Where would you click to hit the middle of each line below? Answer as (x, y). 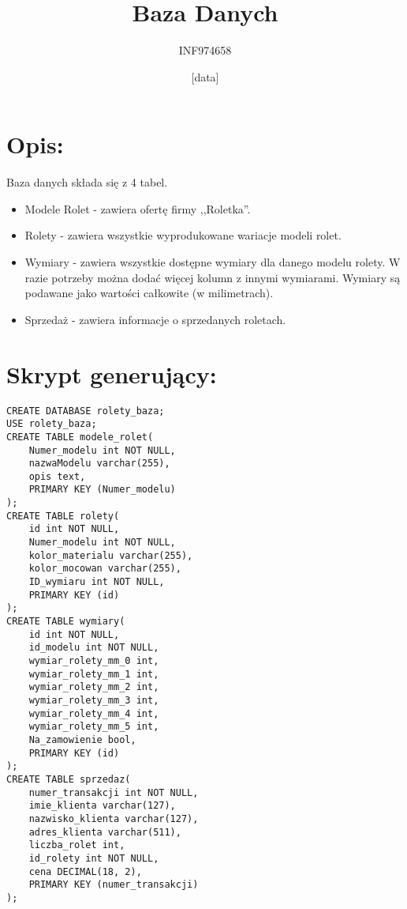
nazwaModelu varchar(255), (99, 464)
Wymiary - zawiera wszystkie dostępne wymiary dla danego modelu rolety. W (213, 262)
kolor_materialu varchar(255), (111, 555)
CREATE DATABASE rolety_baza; (86, 411)
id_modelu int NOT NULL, (94, 648)
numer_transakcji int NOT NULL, (114, 792)
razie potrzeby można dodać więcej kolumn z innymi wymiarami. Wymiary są (213, 277)
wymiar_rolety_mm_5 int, (94, 727)
